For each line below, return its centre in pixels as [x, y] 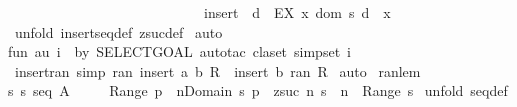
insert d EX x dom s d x [297, 12]
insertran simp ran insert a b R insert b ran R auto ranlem [217, 70]
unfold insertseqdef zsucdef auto [118, 31]
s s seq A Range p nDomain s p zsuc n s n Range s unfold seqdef [258, 90]
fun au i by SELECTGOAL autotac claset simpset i [179, 51]
